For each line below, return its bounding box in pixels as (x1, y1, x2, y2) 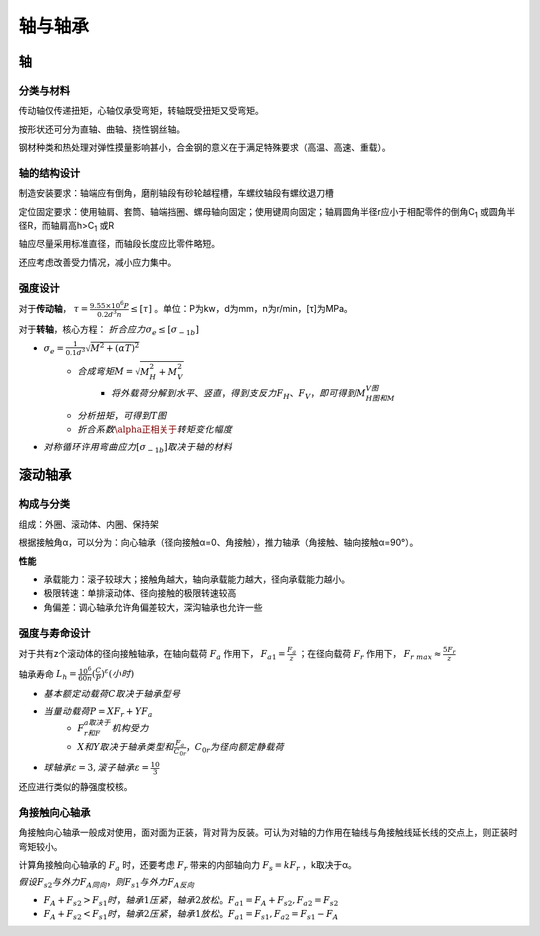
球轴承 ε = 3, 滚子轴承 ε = (43, 762, 150, 774)
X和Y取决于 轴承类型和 (77, 741, 175, 753)
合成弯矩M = (77, 366, 134, 377)
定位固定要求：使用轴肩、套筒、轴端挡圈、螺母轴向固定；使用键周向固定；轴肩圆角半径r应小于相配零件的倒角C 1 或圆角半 (18, 205, 516, 220)
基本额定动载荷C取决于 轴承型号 (43, 688, 181, 699)
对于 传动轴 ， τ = (18, 303, 89, 315)
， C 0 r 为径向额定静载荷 (185, 741, 285, 755)
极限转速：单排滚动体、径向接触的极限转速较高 (43, 587, 237, 599)
